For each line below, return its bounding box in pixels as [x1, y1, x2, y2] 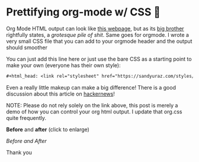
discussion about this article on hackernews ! [6, 90, 115, 97]
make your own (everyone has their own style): [6, 62, 121, 69]
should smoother [6, 44, 47, 51]
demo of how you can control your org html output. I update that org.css [6, 108, 182, 115]
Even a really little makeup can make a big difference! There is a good [6, 84, 176, 91]
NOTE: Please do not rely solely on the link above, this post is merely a [6, 101, 178, 109]
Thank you [6, 148, 33, 156]
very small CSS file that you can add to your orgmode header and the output [6, 37, 192, 45]
